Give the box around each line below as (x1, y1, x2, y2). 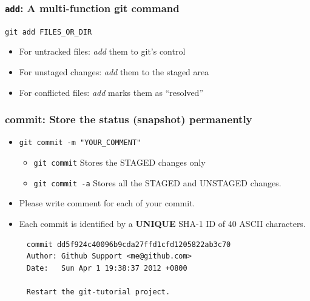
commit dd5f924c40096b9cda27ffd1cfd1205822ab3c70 (26, 240, 231, 249)
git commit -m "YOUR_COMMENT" (19, 138, 141, 147)
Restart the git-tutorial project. (26, 287, 170, 296)
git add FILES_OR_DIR (5, 27, 92, 36)
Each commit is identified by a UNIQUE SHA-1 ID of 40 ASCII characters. (19, 217, 306, 229)
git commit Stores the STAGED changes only (33, 156, 206, 169)
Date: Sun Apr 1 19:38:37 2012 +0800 (26, 263, 187, 272)
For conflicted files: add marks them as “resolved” (19, 86, 204, 98)
